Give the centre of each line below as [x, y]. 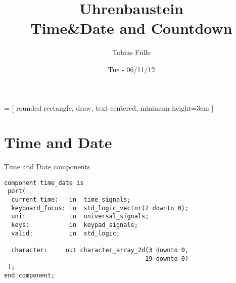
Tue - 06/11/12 [131, 69]
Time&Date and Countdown [131, 28]
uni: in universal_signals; [80, 217]
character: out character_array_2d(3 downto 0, [100, 250]
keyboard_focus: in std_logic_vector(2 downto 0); [100, 208]
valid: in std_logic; [66, 233]
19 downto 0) [167, 258]
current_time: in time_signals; [71, 200]
